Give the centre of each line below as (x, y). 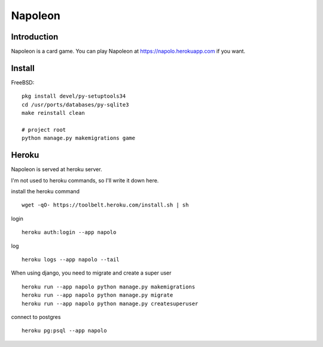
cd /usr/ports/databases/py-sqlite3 (75, 104)
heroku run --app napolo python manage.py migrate (97, 295)
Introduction (35, 37)
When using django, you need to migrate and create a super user (91, 273)
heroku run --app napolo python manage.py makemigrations (109, 287)
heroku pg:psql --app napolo (64, 331)
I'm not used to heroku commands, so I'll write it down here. (85, 180)
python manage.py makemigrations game (79, 138)
